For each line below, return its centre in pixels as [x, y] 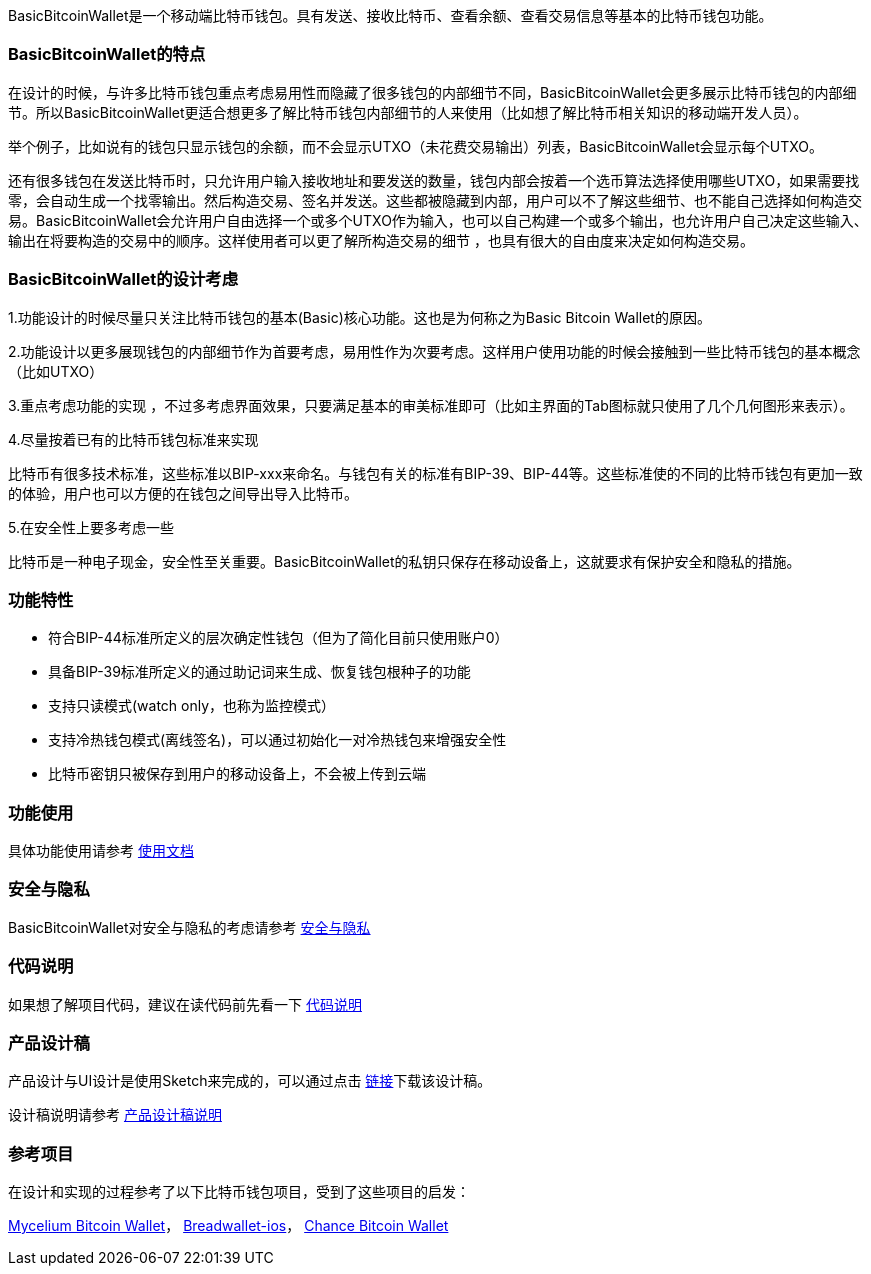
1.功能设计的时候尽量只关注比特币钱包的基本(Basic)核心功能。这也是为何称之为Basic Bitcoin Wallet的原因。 [359, 317]
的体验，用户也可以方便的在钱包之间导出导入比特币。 [183, 493]
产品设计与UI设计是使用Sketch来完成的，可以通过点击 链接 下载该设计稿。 [250, 1081]
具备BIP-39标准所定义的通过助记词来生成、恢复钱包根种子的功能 [259, 672]
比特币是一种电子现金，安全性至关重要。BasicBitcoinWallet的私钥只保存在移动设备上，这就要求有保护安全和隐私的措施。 [404, 561]
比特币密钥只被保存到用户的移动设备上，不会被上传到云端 [237, 774]
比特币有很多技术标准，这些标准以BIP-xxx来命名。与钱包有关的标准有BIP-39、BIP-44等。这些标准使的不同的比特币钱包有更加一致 [435, 473]
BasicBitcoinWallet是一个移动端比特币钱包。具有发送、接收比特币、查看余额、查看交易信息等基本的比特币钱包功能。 [390, 15]
